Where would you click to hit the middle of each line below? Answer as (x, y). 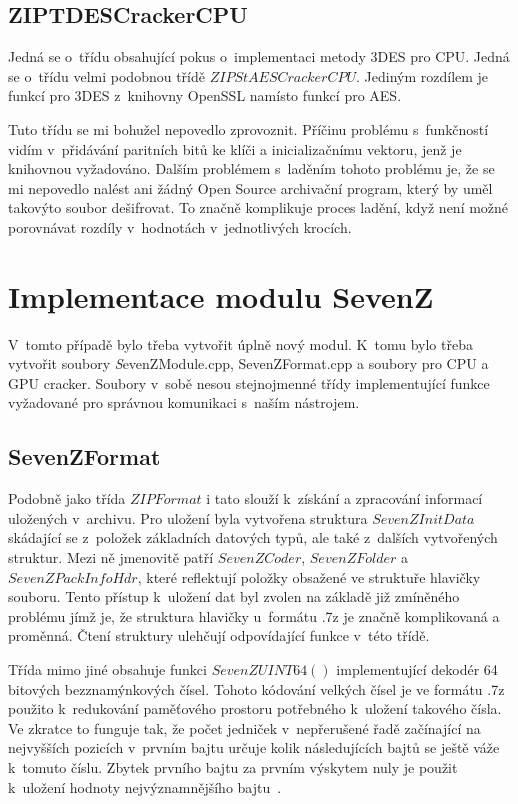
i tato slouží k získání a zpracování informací (344, 498)
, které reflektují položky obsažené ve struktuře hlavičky (309, 576)
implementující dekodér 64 (417, 669)
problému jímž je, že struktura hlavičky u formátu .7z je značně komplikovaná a (254, 615)
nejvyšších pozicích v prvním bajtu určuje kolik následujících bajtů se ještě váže (254, 747)
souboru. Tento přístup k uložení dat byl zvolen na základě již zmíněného (234, 596)
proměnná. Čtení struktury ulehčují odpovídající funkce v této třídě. (219, 635)
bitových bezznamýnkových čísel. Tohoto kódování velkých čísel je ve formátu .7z (256, 688)
